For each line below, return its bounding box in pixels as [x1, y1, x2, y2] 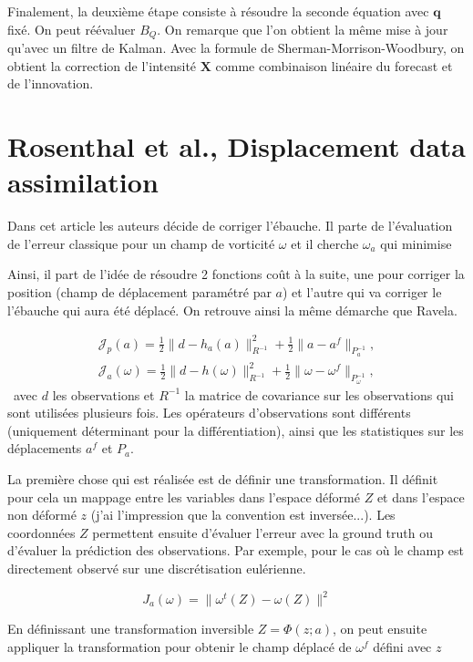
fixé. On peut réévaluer [7, 19, 136, 38]
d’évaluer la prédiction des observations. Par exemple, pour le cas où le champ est [7, 541, 464, 560]
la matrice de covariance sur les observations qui [184, 385, 454, 404]
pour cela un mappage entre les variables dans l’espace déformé [7, 487, 360, 506]
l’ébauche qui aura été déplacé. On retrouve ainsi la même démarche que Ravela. [7, 300, 458, 319]
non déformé [7, 505, 77, 524]
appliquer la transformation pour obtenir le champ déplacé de [7, 636, 352, 656]
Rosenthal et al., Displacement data [7, 128, 467, 165]
